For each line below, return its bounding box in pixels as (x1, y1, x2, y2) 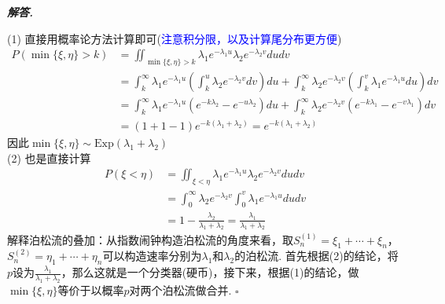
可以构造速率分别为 (102, 247, 202, 264)
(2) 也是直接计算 (7, 149, 91, 166)
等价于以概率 (57, 281, 124, 298)
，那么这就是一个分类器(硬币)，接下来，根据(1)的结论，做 (61, 264, 359, 280)
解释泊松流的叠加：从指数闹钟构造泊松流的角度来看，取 (7, 231, 293, 247)
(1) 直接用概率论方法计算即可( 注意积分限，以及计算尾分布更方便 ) (7, 30, 342, 46)
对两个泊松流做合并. (129, 281, 232, 298)
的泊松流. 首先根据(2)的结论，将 (234, 247, 399, 264)
